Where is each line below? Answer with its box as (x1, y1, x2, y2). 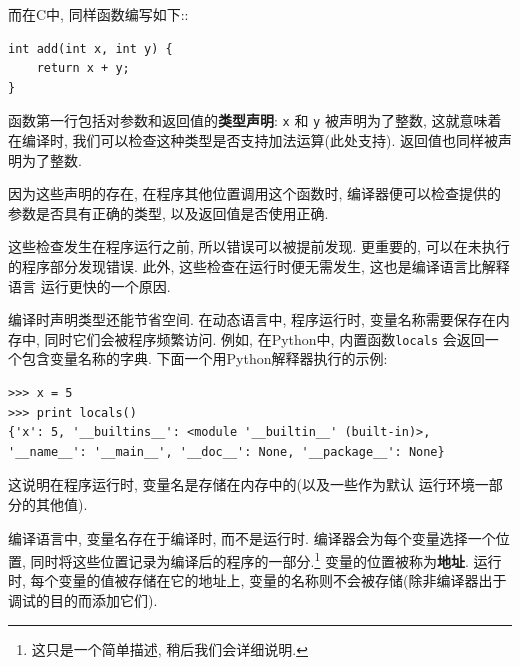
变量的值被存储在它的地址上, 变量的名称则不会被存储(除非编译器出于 (58, 570, 507, 591)
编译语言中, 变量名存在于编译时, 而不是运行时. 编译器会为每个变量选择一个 (8, 527, 496, 548)
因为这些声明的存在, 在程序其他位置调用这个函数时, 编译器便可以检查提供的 (8, 183, 502, 204)
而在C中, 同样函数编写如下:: (8, 4, 189, 24)
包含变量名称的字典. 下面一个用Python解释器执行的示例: (21, 348, 388, 369)
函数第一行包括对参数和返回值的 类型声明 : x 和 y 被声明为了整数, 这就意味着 (8, 110, 502, 131)
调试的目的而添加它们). (8, 590, 158, 611)
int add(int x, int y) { (8, 41, 173, 56)
